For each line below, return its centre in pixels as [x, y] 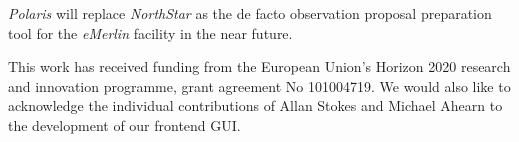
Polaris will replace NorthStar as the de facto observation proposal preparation [250, 13]
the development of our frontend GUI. [124, 124]
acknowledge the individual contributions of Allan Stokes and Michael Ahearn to [255, 105]
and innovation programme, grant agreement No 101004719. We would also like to [259, 85]
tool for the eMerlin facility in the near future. [150, 32]
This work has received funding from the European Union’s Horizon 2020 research [259, 66]
